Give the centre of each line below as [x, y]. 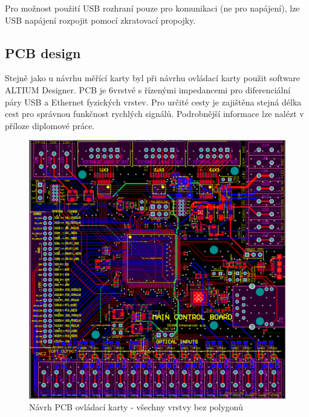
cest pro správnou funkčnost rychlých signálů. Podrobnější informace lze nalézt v [154, 114]
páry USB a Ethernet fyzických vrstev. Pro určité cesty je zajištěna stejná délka [153, 102]
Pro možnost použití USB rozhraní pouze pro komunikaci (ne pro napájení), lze [152, 8]
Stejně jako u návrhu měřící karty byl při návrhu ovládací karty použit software [153, 78]
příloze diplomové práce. [50, 125]
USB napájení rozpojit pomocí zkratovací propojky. [100, 20]
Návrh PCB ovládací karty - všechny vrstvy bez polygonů [136, 407]
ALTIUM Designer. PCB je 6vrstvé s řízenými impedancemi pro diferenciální [148, 89]
